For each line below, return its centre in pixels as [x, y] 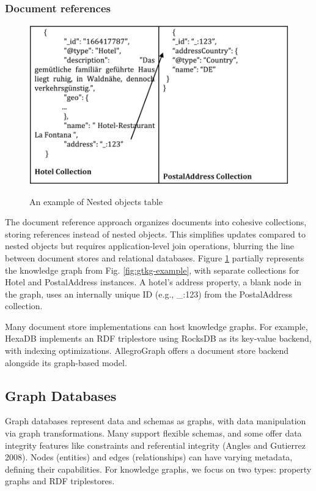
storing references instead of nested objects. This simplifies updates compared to [155, 234]
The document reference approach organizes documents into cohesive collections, [156, 222]
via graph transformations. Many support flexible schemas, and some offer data [153, 433]
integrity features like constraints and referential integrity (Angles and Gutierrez [155, 445]
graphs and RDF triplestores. [60, 481]
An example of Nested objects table [96, 201]
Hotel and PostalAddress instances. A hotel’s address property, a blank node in [153, 282]
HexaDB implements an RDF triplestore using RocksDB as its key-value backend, [158, 338]
